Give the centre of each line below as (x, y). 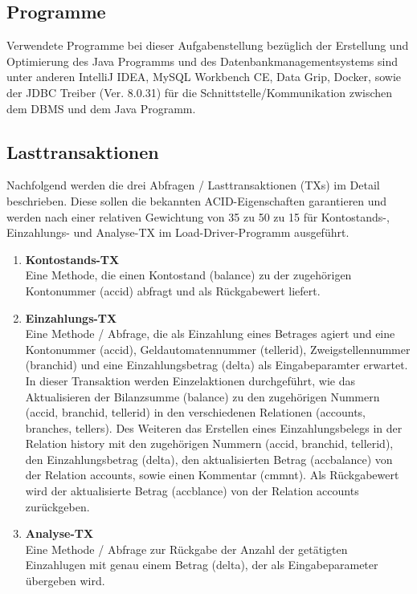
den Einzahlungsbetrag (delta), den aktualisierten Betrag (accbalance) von (209, 459)
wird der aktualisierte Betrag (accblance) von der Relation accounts (192, 491)
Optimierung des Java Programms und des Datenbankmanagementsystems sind (202, 61)
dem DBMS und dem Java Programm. (101, 108)
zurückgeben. (57, 506)
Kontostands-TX (72, 259)
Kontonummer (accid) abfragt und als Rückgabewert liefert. (173, 290)
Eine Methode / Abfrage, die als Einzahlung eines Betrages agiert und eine (210, 334)
